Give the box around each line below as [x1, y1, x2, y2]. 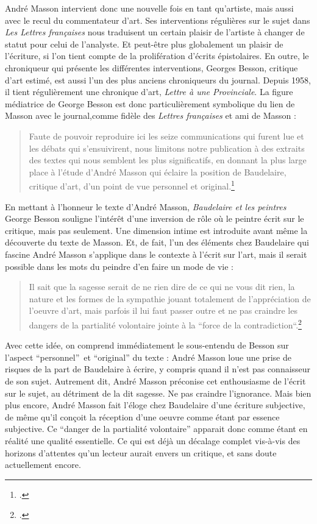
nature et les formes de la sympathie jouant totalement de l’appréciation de [29, 292, 311, 305]
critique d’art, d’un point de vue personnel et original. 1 [29, 178, 235, 192]
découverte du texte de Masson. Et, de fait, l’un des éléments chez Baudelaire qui [5, 236, 309, 249]
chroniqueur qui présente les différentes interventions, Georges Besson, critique [5, 61, 298, 74]
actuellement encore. [5, 458, 81, 471]
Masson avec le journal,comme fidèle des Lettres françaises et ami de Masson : [5, 109, 296, 122]
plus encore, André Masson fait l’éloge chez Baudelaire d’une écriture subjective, [5, 398, 305, 411]
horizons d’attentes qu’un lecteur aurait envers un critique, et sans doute [5, 446, 277, 459]
